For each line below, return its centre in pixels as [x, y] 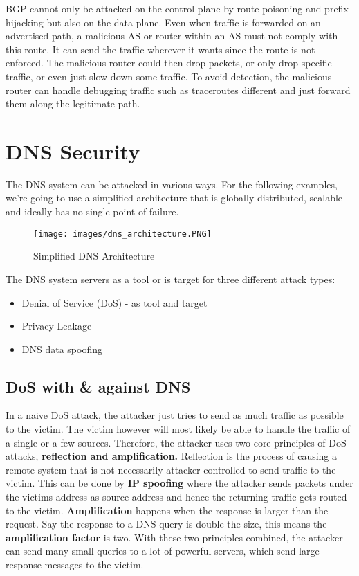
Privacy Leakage [57, 326]
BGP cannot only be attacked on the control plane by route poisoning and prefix [177, 8]
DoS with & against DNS [98, 386]
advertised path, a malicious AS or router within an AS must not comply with [172, 36]
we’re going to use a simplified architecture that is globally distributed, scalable [174, 198]
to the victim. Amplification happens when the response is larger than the [167, 510]
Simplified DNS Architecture [94, 256]
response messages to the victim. [75, 565]
